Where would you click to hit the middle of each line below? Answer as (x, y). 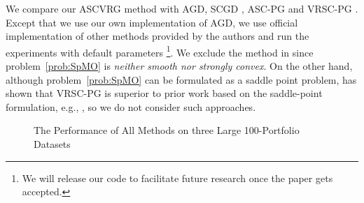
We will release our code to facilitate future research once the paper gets (177, 178)
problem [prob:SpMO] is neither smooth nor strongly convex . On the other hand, (179, 66)
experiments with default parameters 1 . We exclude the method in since (160, 51)
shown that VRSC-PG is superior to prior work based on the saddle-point (164, 93)
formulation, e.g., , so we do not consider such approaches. (131, 106)
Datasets (52, 144)
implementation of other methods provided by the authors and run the (157, 36)
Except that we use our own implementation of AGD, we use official (152, 22)
